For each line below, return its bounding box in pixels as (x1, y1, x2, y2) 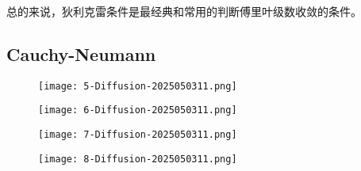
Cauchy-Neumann (6, 41, 156, 66)
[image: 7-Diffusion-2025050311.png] (38, 129, 237, 141)
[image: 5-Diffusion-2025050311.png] (38, 80, 237, 92)
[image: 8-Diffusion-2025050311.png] (38, 153, 237, 165)
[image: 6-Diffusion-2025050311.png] (38, 104, 237, 116)
